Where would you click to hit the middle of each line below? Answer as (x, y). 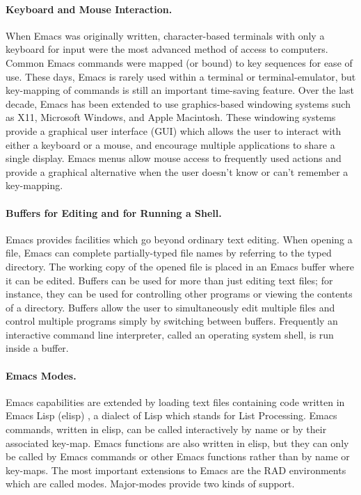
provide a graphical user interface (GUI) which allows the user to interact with (174, 130)
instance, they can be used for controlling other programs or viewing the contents (179, 294)
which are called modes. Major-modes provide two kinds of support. (150, 484)
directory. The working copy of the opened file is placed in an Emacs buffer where (180, 266)
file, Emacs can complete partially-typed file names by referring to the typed (169, 253)
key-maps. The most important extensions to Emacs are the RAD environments (176, 470)
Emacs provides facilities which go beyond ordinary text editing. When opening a (179, 239)
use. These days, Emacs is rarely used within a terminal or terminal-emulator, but (181, 76)
